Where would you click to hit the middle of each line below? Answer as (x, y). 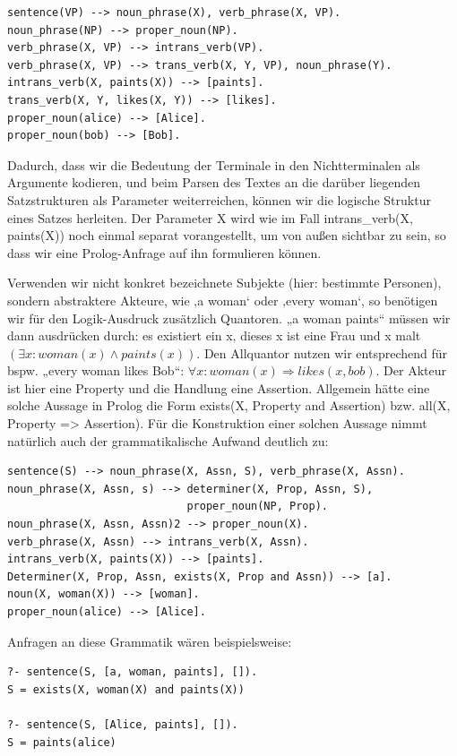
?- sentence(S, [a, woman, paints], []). (133, 672)
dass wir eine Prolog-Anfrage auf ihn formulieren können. (164, 252)
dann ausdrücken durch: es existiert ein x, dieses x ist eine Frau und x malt (214, 335)
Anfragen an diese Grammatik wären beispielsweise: (150, 641)
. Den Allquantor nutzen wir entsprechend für (322, 352)
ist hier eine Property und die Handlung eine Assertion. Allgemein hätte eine (219, 387)
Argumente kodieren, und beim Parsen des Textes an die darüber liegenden (214, 182)
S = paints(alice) (62, 742)
